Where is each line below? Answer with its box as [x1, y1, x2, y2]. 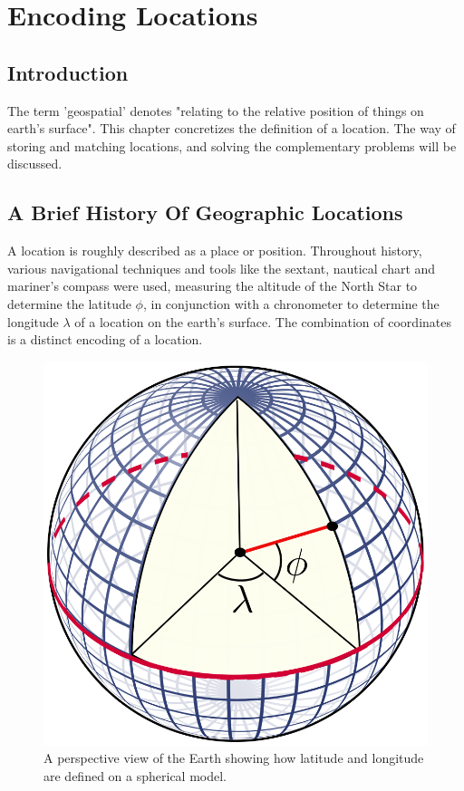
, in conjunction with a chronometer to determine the [142, 294, 440, 313]
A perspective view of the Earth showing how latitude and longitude [43, 748, 424, 767]
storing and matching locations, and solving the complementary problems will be [7, 136, 457, 155]
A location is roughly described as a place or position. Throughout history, [7, 241, 422, 260]
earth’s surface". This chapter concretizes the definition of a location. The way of [7, 119, 456, 138]
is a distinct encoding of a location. [7, 330, 203, 349]
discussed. [7, 154, 63, 173]
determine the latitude [7, 294, 131, 313]
